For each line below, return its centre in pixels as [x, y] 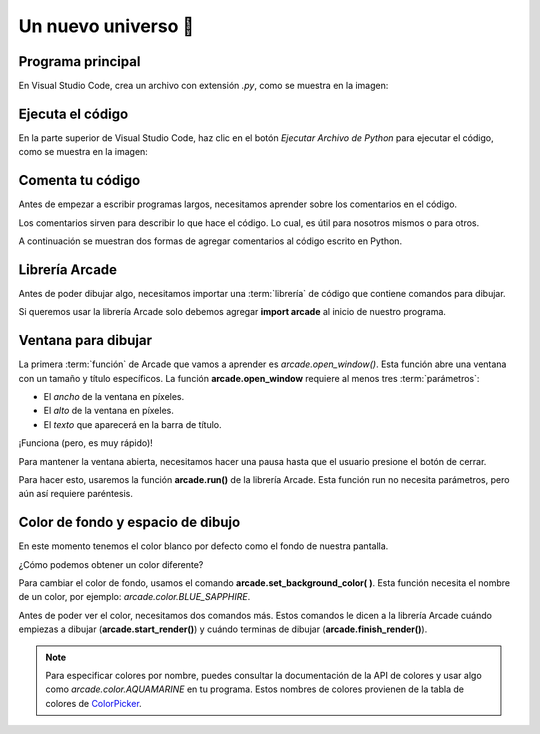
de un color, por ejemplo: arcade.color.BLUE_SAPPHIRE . [134, 597]
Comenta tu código [79, 180]
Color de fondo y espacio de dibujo [129, 522]
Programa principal [79, 61]
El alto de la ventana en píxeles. [109, 411]
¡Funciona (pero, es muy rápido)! [86, 443]
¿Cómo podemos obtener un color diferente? [111, 564]
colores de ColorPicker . [93, 703]
